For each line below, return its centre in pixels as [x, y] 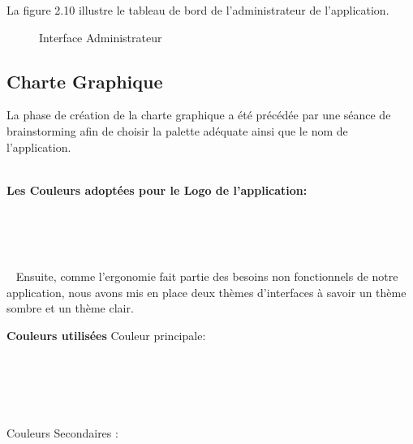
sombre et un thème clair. [70, 308]
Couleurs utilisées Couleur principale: [106, 335]
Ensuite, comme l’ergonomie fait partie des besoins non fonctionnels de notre [207, 276]
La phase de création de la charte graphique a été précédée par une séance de [199, 115]
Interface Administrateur [101, 37]
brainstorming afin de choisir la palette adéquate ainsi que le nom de [177, 130]
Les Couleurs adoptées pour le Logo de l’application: [157, 190]
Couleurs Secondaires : [62, 433]
